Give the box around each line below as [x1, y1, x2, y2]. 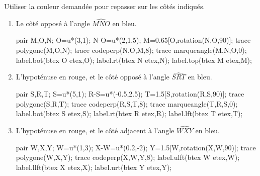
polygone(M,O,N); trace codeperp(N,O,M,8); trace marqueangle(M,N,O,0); [16, 45, 247, 55]
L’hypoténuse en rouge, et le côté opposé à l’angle [16, 71, 169, 82]
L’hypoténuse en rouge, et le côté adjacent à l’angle [16, 125, 175, 135]
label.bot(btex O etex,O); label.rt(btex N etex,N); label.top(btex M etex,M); [16, 54, 252, 65]
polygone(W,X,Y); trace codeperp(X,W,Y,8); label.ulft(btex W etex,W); [16, 152, 240, 162]
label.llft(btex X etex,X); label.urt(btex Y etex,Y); [16, 161, 172, 172]
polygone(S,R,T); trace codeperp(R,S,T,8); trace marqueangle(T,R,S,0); [16, 98, 238, 109]
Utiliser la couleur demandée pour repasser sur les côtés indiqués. [4, 1, 205, 11]
